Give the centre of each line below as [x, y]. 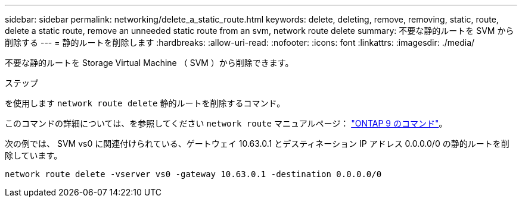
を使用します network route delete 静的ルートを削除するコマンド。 [145, 103]
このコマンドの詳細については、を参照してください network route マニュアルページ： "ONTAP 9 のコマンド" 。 [226, 123]
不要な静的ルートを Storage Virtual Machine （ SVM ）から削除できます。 [149, 63]
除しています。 [34, 155]
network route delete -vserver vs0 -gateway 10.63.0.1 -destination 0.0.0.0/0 [193, 174]
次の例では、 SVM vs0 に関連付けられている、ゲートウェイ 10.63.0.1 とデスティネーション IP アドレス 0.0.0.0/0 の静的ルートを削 [257, 143]
